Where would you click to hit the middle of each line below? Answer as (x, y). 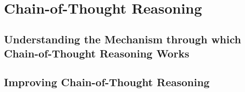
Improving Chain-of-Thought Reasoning (107, 82)
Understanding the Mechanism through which (122, 39)
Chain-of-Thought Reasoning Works (97, 53)
